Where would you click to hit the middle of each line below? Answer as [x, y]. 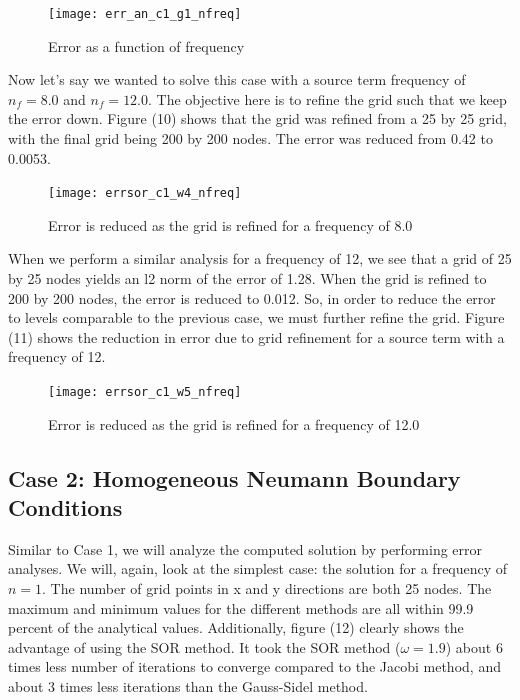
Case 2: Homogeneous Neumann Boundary [234, 477]
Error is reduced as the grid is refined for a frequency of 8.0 [230, 224]
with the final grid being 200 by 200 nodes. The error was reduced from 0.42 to [250, 138]
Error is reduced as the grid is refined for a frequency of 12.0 [234, 423]
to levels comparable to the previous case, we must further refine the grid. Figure [256, 317]
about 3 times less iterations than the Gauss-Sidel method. [188, 686]
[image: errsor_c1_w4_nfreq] [145, 193]
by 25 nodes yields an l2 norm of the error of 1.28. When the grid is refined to [247, 278]
